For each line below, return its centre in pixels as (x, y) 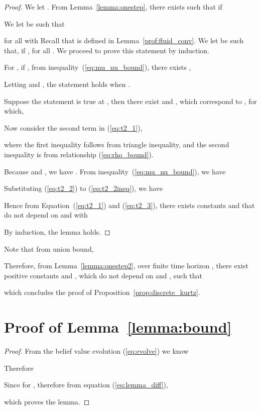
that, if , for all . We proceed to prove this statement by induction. (107, 50)
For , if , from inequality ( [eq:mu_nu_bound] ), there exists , (98, 67)
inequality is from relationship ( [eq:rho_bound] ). (79, 154)
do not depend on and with (46, 215)
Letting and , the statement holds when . (67, 84)
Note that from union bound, (49, 248)
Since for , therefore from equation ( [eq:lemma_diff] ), (86, 385)
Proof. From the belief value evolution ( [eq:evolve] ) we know (96, 351)
